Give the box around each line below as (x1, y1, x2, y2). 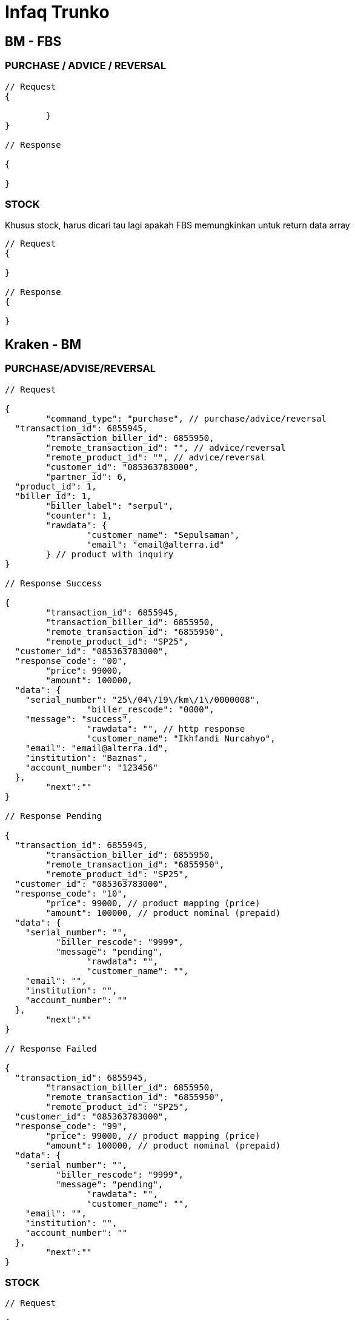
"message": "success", (25, 714, 133, 724)
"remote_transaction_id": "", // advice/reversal (45, 442, 286, 453)
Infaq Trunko (5, 2, 110, 22)
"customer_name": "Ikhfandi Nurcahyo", (86, 733, 276, 743)
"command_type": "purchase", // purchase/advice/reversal (45, 413, 327, 423)
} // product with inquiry (45, 549, 174, 559)
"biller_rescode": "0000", (86, 704, 214, 714)
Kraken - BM (5, 336, 82, 352)
